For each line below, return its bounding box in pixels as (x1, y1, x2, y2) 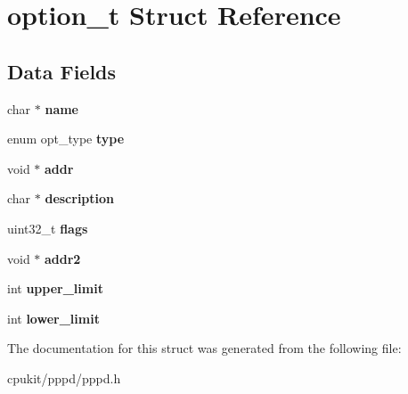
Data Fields (7, 57, 117, 85)
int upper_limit (7, 279, 103, 298)
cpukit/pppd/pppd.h (7, 368, 121, 387)
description (45, 189, 115, 208)
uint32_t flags (7, 218, 88, 237)
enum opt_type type (7, 129, 125, 148)
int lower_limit (7, 308, 100, 327)
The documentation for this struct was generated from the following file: (7, 339, 402, 357)
